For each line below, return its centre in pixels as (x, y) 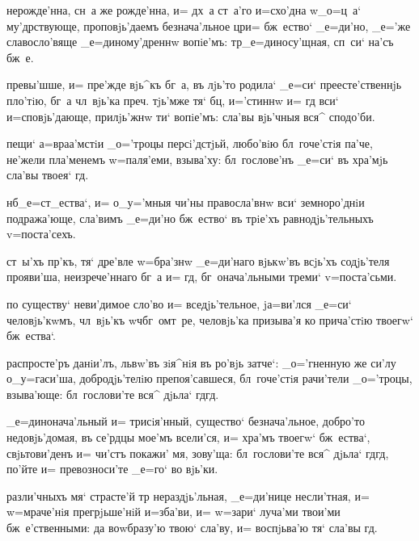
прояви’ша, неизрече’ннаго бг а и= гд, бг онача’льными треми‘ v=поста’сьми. (202, 277)
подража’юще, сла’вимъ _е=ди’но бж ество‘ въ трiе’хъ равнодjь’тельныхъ (190, 218)
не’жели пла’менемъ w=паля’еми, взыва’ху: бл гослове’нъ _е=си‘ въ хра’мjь (197, 159)
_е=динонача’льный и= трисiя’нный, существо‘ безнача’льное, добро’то (186, 421)
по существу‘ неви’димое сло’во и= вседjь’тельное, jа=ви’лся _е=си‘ (179, 303)
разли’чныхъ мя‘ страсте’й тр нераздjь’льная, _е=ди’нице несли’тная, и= (188, 495)
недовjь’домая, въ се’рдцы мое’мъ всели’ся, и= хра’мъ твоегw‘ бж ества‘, (188, 437)
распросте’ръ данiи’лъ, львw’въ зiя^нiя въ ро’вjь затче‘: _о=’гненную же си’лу (201, 362)
